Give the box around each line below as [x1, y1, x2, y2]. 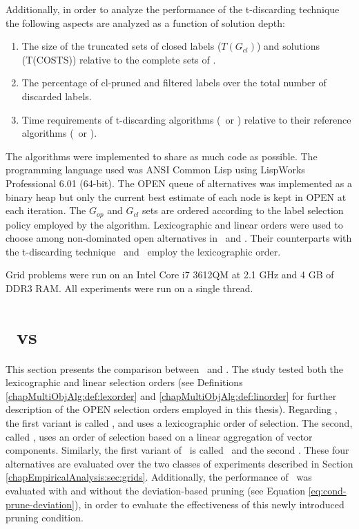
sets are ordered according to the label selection [142, 203, 344, 218]
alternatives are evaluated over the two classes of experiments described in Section [6, 456, 353, 470]
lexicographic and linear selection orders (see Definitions [6, 375, 243, 389]
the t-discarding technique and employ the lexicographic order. [6, 244, 281, 258]
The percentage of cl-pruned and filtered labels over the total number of [21, 75, 327, 90]
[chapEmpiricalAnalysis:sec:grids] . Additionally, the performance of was [6, 470, 312, 484]
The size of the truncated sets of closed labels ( [21, 39, 222, 53]
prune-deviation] [6, 497, 75, 511]
